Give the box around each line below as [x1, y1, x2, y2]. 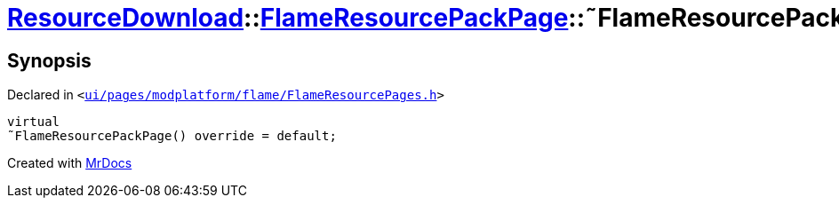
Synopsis [7, 49, 92, 72]
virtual [7, 114, 60, 130]
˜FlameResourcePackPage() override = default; [7, 129, 337, 144]
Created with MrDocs [7, 155, 132, 171]
